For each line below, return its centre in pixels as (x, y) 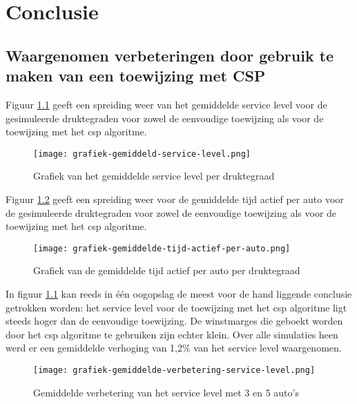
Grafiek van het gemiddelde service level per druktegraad (154, 176)
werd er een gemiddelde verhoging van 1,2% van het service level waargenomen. (174, 348)
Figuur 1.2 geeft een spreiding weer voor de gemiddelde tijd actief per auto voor (175, 199)
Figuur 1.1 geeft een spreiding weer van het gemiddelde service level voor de (166, 104)
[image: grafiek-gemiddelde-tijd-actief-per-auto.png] (162, 248)
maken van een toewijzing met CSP (136, 76)
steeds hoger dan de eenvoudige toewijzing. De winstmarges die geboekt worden (174, 321)
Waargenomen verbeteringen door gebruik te (170, 55)
